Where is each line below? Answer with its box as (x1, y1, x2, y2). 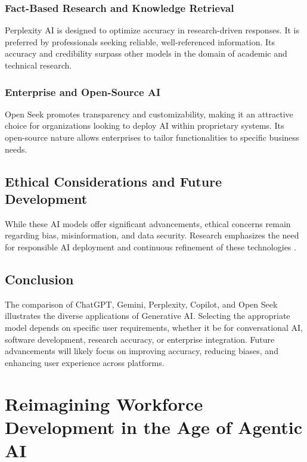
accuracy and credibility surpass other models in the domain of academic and (5, 47, 287, 60)
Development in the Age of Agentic (5, 414, 302, 439)
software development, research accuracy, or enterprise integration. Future (5, 333, 275, 345)
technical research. (5, 59, 72, 71)
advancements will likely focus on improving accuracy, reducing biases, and (5, 345, 278, 357)
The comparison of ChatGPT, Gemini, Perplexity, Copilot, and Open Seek (5, 297, 278, 310)
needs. (5, 142, 27, 155)
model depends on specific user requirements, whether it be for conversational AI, (5, 321, 303, 333)
